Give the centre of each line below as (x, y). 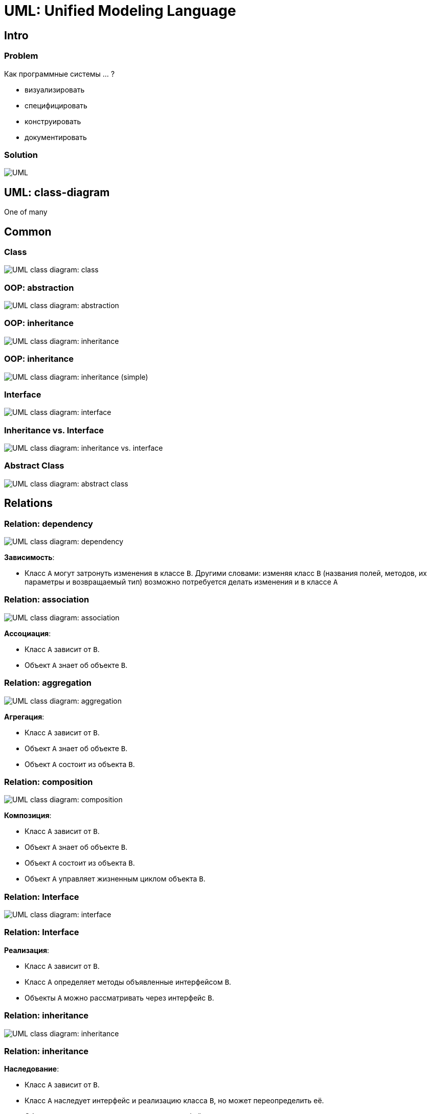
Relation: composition (49, 782)
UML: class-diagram (57, 192)
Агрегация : (24, 716)
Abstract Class (34, 466)
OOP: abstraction (39, 287)
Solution (21, 155)
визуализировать (55, 89)
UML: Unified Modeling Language (120, 11)
